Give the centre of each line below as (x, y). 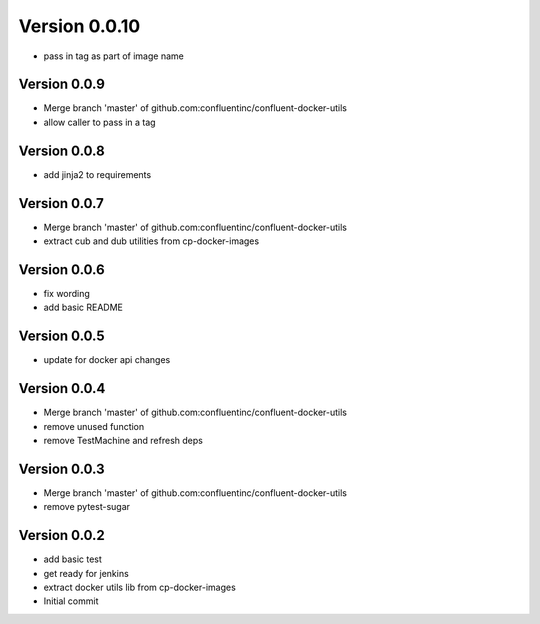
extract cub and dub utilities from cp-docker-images (151, 241)
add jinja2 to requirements (97, 174)
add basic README (83, 307)
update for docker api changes (107, 360)
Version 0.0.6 (61, 269)
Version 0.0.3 (61, 468)
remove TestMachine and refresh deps (123, 440)
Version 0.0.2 (61, 535)
